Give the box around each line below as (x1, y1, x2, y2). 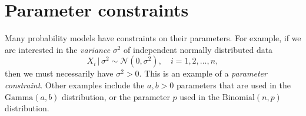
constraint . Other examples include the (5, 78, 145, 91)
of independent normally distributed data (124, 43, 273, 55)
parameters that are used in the (177, 78, 291, 91)
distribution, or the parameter (62, 90, 170, 102)
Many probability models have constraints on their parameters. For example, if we (5, 32, 301, 44)
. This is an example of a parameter (139, 67, 267, 79)
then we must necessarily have (5, 67, 114, 79)
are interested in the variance (5, 43, 111, 55)
